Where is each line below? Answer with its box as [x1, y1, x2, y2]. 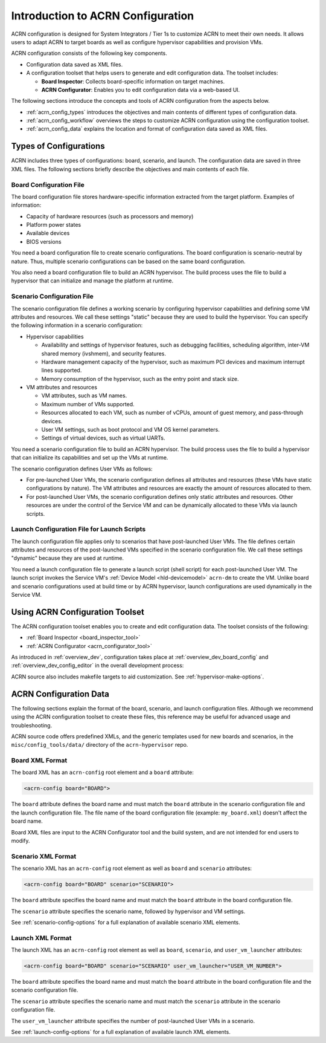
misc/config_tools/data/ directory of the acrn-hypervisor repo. [11, 741, 188, 749]
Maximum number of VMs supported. [41, 400, 135, 408]
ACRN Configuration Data [11, 689, 110, 699]
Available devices [26, 230, 70, 237]
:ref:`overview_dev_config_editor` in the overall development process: [11, 662, 184, 669]
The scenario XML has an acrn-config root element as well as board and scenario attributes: [11, 865, 252, 872]
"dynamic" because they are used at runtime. [11, 554, 124, 562]
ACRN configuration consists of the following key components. [11, 50, 167, 57]
